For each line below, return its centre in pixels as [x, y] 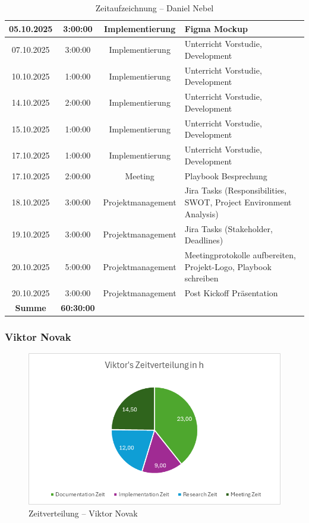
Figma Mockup [216, 28]
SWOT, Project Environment [238, 202]
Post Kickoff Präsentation [231, 292]
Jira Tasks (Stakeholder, [228, 228]
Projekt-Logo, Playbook [228, 266]
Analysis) [201, 213]
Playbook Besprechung [226, 175]
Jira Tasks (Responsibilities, [236, 190]
